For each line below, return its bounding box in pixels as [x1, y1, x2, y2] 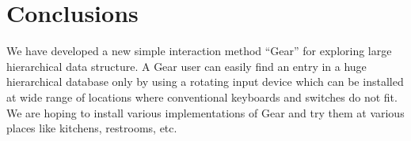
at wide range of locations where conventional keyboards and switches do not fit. [6, 88, 398, 105]
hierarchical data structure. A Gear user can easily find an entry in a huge [6, 58, 367, 74]
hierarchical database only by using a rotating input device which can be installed [6, 73, 404, 90]
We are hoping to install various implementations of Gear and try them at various [6, 104, 405, 121]
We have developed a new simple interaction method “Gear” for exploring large [6, 43, 392, 59]
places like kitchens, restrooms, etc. [6, 120, 177, 136]
